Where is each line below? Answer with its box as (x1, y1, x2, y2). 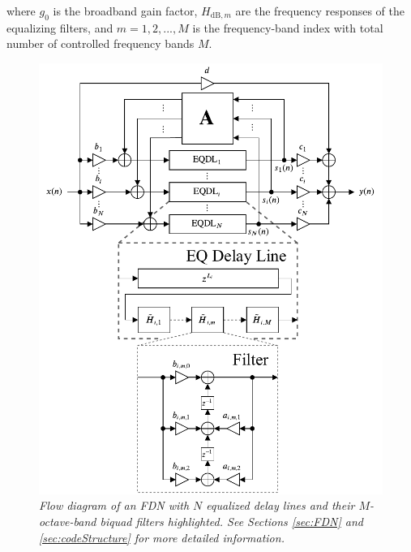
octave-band (39, 512, 96, 529)
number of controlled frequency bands (6, 35, 195, 52)
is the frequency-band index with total (192, 19, 383, 36)
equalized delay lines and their (206, 497, 355, 514)
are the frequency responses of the (235, 2, 405, 19)
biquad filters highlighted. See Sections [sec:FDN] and (100, 512, 363, 529)
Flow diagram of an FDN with (39, 497, 190, 514)
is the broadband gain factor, (53, 2, 198, 19)
